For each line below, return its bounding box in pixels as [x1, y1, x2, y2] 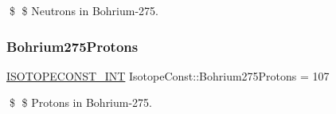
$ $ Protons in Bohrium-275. [9, 94, 153, 111]
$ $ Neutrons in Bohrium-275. [9, 2, 158, 18]
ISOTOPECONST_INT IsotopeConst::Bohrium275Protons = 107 [6, 67, 330, 84]
